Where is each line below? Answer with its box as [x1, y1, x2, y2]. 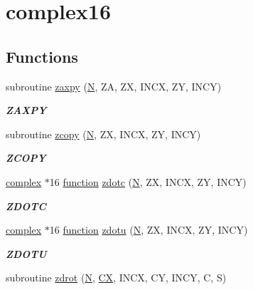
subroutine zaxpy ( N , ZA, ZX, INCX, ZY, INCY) [6, 78, 222, 93]
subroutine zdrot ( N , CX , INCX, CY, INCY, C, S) [6, 270, 227, 285]
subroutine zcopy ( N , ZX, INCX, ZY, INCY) [6, 126, 201, 141]
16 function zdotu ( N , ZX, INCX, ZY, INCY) [49, 222, 248, 237]
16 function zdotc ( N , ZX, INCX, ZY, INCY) [49, 174, 247, 189]
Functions [6, 45, 78, 67]
